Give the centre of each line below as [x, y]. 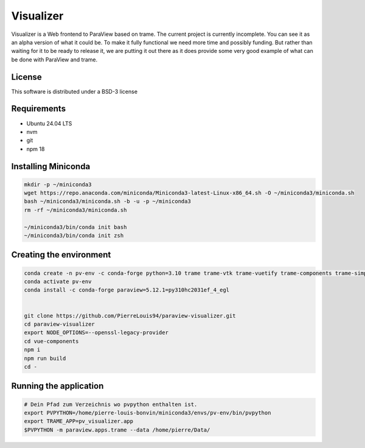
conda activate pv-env [58, 282]
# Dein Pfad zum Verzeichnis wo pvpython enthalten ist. [111, 404]
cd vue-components [51, 341]
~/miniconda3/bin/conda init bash [75, 227]
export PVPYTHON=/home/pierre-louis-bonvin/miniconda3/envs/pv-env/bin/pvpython [148, 413]
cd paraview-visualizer [60, 324]
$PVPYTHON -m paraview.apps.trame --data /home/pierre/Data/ [117, 430]
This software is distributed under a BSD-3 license [75, 91]
